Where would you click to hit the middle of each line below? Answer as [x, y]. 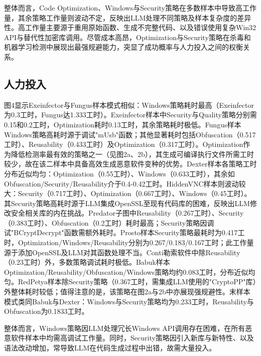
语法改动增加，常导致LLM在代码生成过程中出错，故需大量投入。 [110, 348]
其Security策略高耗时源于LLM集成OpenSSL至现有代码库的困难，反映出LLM [127, 203]
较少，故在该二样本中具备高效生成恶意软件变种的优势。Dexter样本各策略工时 [130, 164]
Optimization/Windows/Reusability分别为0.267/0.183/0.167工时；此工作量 [136, 242]
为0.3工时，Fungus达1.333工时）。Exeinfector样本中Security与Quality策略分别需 [130, 115]
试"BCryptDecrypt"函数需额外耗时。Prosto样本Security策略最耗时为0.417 [121, 232]
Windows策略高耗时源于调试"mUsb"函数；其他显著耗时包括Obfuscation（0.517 [130, 134]
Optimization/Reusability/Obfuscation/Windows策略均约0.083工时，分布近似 [126, 272]
